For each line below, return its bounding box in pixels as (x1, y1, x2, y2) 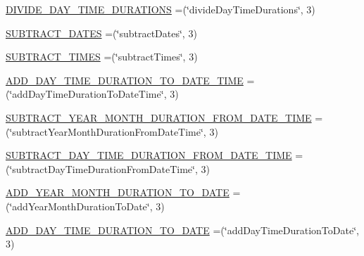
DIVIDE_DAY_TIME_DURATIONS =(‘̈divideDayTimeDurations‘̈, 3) (6, 2, 315, 16)
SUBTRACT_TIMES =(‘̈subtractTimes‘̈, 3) (6, 49, 198, 64)
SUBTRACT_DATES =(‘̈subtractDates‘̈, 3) (6, 25, 197, 40)
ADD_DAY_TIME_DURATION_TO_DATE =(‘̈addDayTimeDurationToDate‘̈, (6, 222, 359, 237)
